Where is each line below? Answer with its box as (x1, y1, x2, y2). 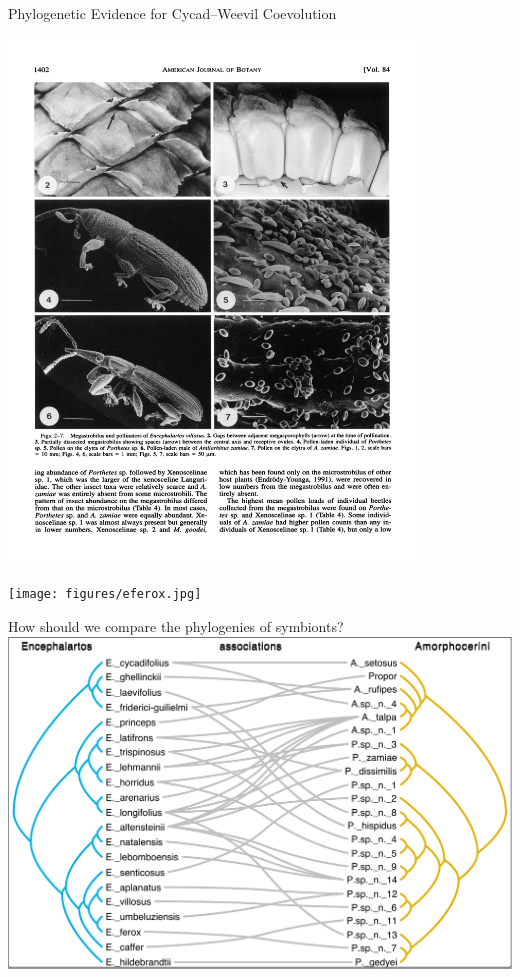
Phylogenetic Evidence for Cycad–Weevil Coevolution (8, 3, 337, 23)
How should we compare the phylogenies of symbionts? (8, 615, 344, 636)
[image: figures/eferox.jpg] (8, 587, 202, 602)
